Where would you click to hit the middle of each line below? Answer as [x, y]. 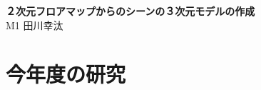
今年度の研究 [66, 74]
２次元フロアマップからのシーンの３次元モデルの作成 [130, 11]
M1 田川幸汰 [35, 25]
